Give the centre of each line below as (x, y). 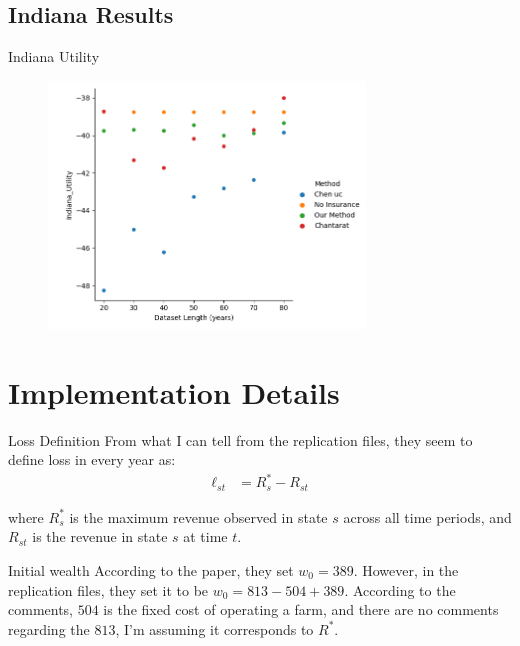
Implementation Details (174, 391)
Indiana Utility (54, 56)
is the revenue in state (100, 536)
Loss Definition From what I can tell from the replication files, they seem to (240, 439)
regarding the (49, 628)
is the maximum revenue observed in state (198, 516)
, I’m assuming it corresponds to (214, 628)
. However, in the (406, 569)
